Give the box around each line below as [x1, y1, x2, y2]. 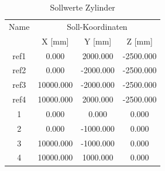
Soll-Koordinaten [67, 20, 128, 32]
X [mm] [42, 35, 69, 47]
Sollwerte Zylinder [50, 1, 115, 13]
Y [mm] [84, 35, 112, 47]
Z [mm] [126, 35, 153, 47]
